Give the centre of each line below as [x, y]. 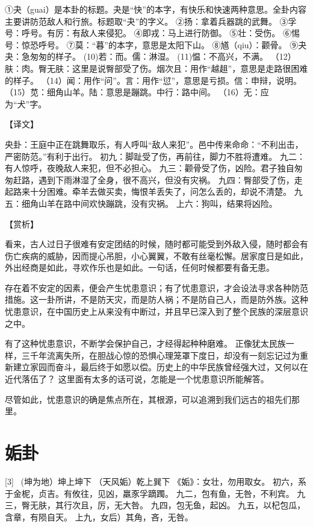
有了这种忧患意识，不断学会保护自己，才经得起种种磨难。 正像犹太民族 [145, 343]
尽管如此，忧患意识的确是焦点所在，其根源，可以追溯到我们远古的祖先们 [148, 399]
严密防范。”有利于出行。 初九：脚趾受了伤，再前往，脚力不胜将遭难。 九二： [155, 156]
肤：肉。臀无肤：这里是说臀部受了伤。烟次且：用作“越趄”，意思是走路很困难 [156, 68]
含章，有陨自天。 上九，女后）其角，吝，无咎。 [99, 516]
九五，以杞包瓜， [272, 505]
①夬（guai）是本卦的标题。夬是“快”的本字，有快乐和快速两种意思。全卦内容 [156, 9]
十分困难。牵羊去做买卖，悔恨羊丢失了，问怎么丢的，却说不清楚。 [160, 191]
